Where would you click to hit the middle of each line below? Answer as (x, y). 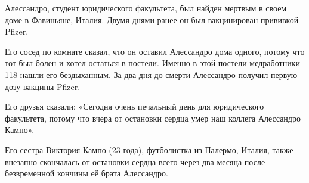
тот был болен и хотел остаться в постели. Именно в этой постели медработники (152, 63)
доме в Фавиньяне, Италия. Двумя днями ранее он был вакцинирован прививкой (152, 19)
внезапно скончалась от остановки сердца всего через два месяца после (135, 161)
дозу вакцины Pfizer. (43, 86)
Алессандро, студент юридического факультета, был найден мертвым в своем (146, 8)
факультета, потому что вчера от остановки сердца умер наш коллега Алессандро (153, 118)
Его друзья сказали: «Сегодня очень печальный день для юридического (135, 106)
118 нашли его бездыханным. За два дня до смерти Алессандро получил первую (151, 74)
